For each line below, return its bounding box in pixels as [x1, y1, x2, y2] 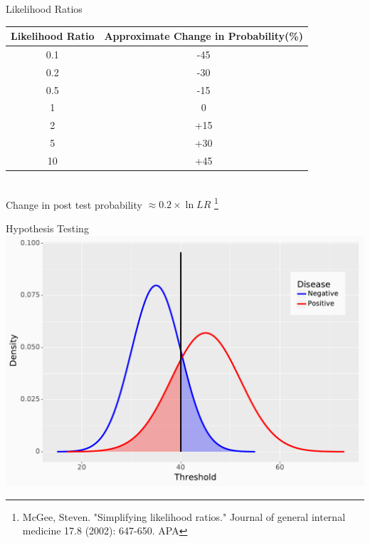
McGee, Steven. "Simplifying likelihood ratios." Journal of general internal [22, 509, 346, 524]
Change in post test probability [6, 197, 142, 212]
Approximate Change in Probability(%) [104, 29, 303, 43]
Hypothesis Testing [6, 220, 89, 235]
